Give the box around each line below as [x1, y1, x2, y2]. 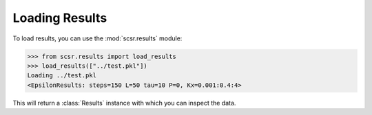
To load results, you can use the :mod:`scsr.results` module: [12, 34, 183, 42]
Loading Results [12, 10, 107, 25]
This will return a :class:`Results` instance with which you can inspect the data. [12, 99, 236, 107]
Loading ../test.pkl [27, 72, 96, 79]
